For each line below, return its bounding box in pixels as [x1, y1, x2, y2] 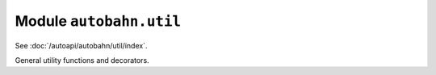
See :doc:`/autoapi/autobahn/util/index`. [15, 40, 148, 50]
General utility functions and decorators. [15, 55, 149, 65]
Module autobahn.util [15, 12, 182, 30]
